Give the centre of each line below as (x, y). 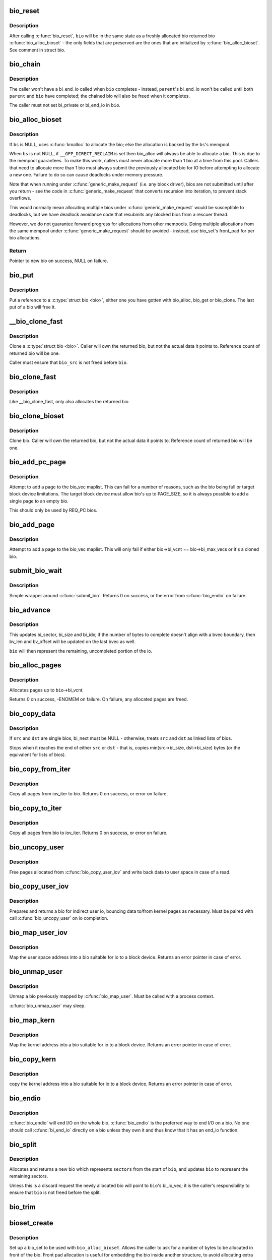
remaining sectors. (29, 1176)
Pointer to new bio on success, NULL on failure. (59, 261)
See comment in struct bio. (37, 50)
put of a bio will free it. (33, 307)
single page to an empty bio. (39, 501)
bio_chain (25, 64)
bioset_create (31, 1223)
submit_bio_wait (36, 571)
